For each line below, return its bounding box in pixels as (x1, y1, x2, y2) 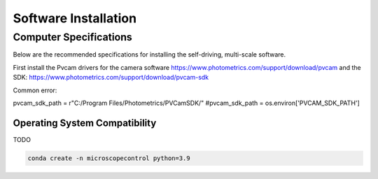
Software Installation (13, 10, 136, 26)
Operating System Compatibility (13, 117, 157, 129)
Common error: (13, 86, 57, 94)
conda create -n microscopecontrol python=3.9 (27, 154, 190, 162)
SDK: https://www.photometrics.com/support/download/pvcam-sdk (13, 73, 209, 82)
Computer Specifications (13, 31, 132, 43)
